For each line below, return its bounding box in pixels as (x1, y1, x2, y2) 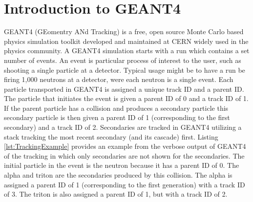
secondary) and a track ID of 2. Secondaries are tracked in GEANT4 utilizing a (4, 122, 242, 132)
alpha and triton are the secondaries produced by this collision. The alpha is (4, 170, 232, 180)
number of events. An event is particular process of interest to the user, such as (4, 55, 241, 65)
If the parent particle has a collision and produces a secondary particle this (4, 102, 229, 113)
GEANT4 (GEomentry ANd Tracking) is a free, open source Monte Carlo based (4, 26, 244, 37)
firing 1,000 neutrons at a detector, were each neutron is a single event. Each (4, 74, 233, 84)
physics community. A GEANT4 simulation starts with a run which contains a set (4, 45, 250, 56)
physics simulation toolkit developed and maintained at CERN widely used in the (4, 36, 249, 46)
